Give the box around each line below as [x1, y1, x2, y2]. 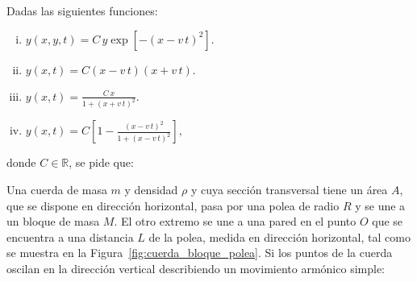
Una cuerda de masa [6, 181, 107, 198]
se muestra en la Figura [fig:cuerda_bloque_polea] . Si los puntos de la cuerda [6, 244, 393, 261]
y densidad [124, 181, 178, 198]
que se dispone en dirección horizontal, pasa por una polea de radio [6, 197, 340, 214]
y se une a [355, 197, 406, 214]
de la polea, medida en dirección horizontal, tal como [148, 228, 411, 245]
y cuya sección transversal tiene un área [190, 181, 388, 198]
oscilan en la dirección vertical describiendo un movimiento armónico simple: [6, 260, 385, 277]
